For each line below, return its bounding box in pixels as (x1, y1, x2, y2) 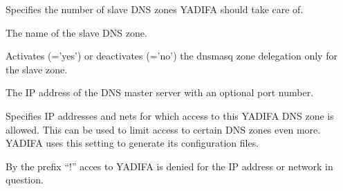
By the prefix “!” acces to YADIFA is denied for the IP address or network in (6, 158, 333, 173)
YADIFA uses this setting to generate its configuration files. (6, 136, 259, 150)
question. (6, 172, 44, 187)
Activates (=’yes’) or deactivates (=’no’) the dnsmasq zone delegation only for (6, 48, 337, 63)
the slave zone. (6, 62, 68, 76)
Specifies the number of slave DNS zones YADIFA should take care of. (6, 2, 304, 16)
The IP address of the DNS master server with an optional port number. (6, 85, 314, 100)
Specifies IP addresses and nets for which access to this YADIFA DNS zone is (6, 108, 334, 122)
